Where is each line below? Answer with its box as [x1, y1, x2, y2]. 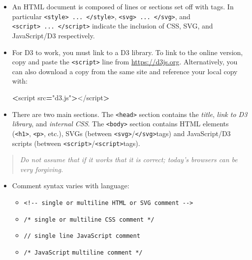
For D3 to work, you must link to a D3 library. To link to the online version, [12, 47, 243, 57]
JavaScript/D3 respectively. [12, 30, 95, 40]
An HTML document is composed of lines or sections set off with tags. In [12, 1, 234, 11]
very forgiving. [20, 164, 63, 174]
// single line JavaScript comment [24, 232, 140, 240]
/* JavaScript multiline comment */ [24, 249, 143, 256]
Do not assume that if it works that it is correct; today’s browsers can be [20, 154, 238, 165]
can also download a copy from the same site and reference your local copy [12, 66, 238, 76]
